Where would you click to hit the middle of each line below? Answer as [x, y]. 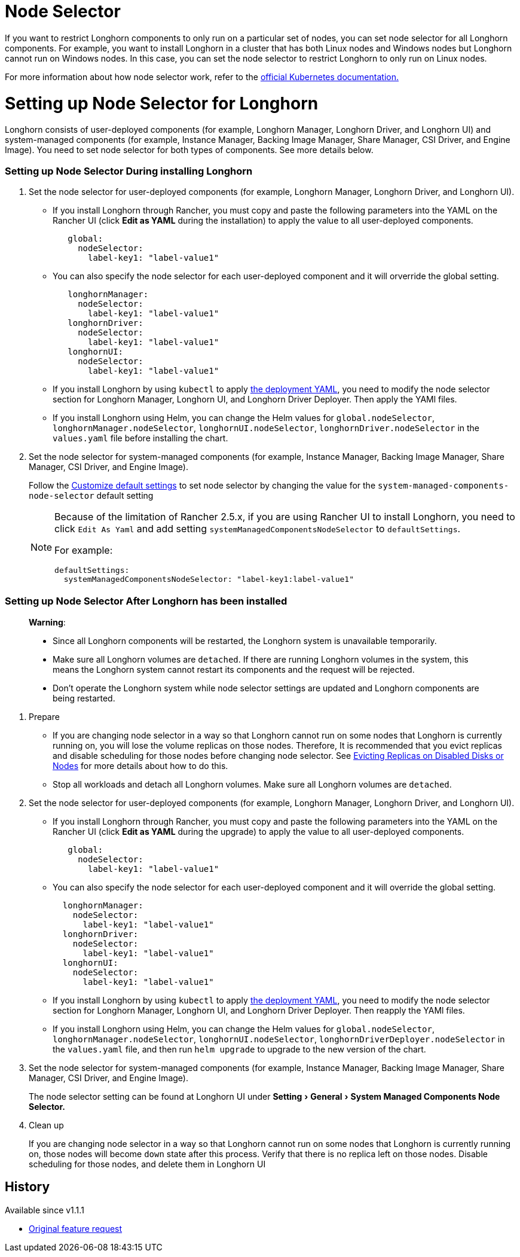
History [27, 1187]
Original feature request [76, 1228]
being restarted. [84, 698]
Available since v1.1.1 [45, 1210]
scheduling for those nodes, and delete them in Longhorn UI [147, 1164]
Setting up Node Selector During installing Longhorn [129, 171]
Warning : [47, 622]
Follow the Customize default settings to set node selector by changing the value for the [202, 485]
